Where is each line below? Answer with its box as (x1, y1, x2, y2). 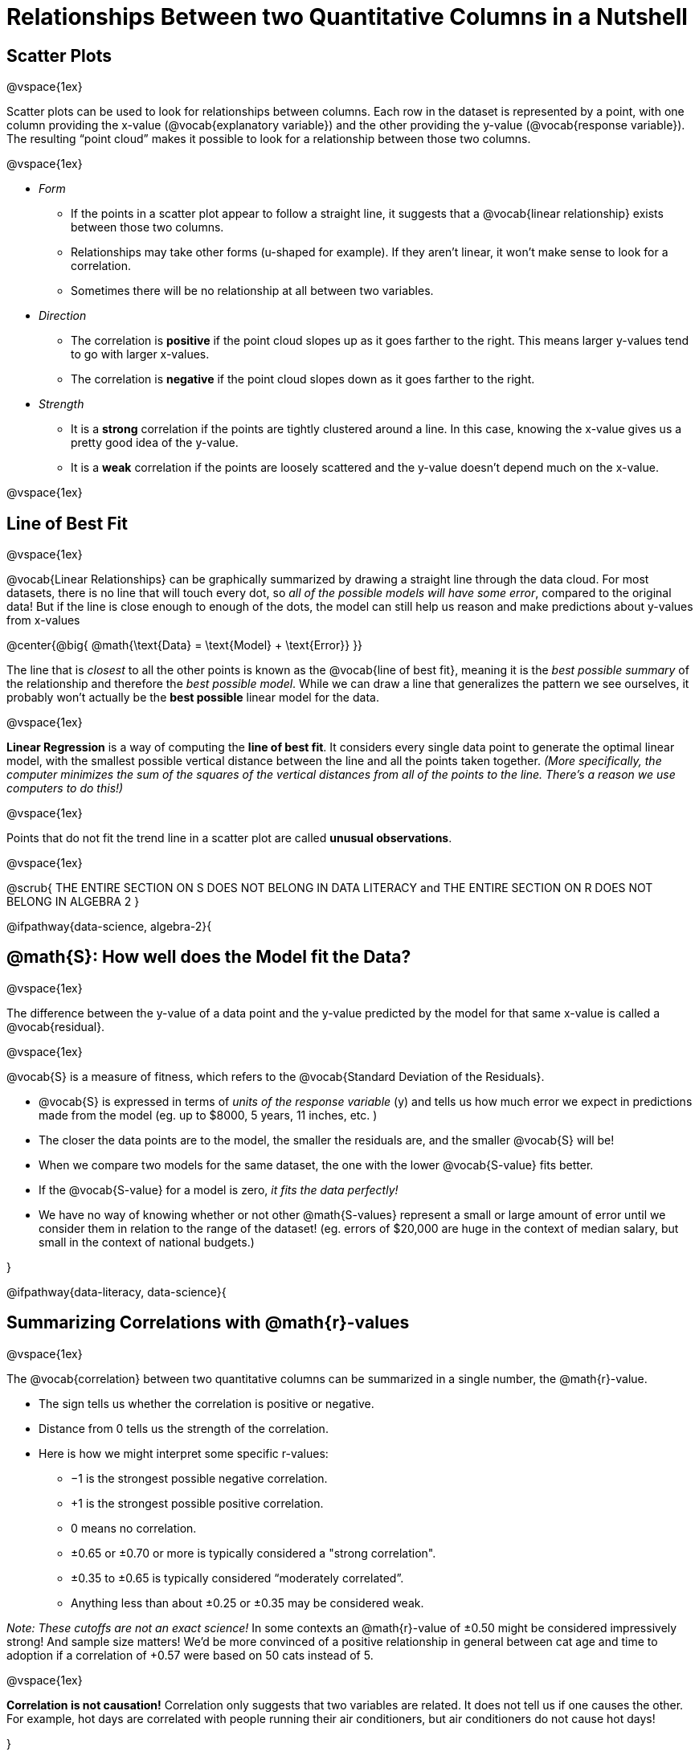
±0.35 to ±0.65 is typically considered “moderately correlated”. (71, 1570, 404, 1585)
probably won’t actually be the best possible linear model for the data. (6, 690, 379, 705)
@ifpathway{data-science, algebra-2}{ (6, 919, 212, 934)
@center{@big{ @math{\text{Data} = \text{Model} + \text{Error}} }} (6, 638, 363, 653)
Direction (39, 309, 87, 323)
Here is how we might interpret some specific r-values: (39, 1446, 329, 1460)
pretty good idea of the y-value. (71, 436, 239, 450)
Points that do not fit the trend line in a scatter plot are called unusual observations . (6, 831, 452, 845)
